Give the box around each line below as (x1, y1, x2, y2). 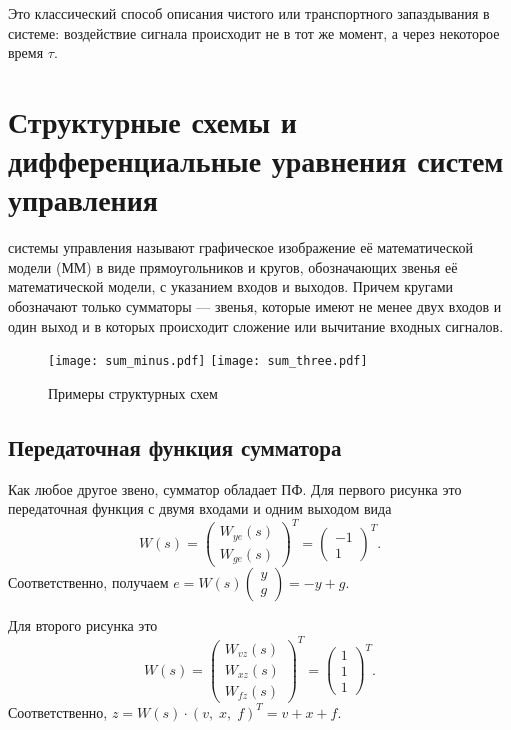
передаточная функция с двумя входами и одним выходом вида (8, 498, 392, 519)
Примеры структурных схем (48, 382, 218, 403)
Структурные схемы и (8, 100, 297, 141)
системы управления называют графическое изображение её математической (8, 237, 473, 258)
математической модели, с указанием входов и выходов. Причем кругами (8, 276, 454, 297)
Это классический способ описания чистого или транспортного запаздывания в (8, 3, 490, 23)
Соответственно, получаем (8, 572, 169, 593)
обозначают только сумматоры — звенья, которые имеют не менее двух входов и (8, 296, 502, 317)
